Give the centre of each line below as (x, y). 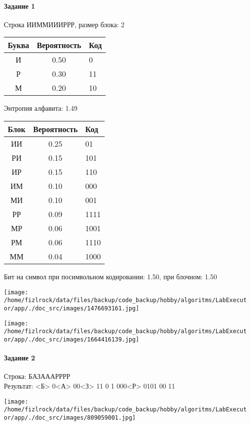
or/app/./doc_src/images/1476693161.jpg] (72, 308)
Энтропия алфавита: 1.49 (41, 108)
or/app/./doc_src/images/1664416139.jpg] (72, 339)
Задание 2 (20, 358)
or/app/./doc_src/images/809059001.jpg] (70, 417)
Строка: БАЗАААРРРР (37, 376)
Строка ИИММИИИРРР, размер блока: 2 (64, 24)
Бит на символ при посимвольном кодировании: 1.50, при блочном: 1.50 (110, 276)
